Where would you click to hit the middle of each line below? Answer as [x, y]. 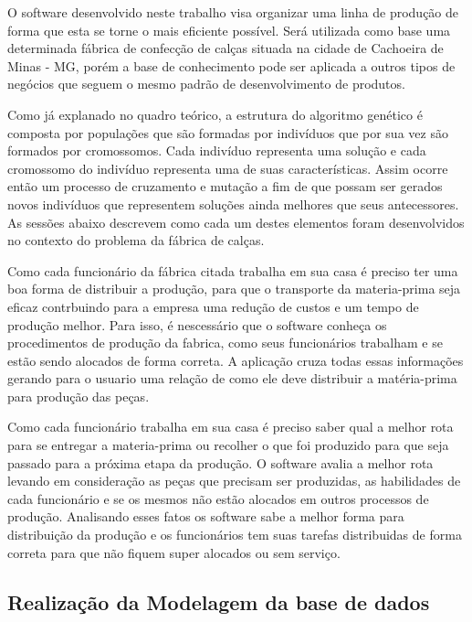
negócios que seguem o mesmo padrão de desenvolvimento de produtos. [206, 84]
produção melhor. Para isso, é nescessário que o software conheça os [197, 324]
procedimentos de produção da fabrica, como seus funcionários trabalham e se [225, 343]
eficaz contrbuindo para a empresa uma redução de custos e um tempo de [213, 306]
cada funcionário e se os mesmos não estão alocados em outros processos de [218, 498]
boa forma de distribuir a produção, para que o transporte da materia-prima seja [234, 289]
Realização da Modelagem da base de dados [219, 601]
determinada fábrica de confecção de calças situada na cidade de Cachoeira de [226, 48]
